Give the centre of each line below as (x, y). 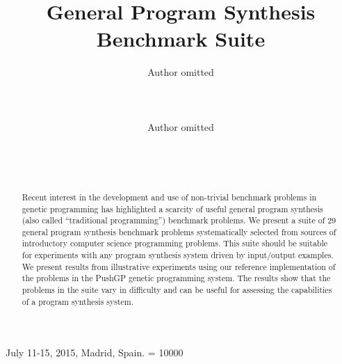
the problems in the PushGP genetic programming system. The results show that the (176, 278)
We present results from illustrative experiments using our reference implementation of (179, 266)
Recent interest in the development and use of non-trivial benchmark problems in (169, 197)
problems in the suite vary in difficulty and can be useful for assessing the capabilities (177, 290)
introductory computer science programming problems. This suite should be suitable (175, 243)
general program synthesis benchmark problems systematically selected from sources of (179, 231)
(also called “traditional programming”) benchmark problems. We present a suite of (173, 220)
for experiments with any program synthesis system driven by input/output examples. (178, 255)
